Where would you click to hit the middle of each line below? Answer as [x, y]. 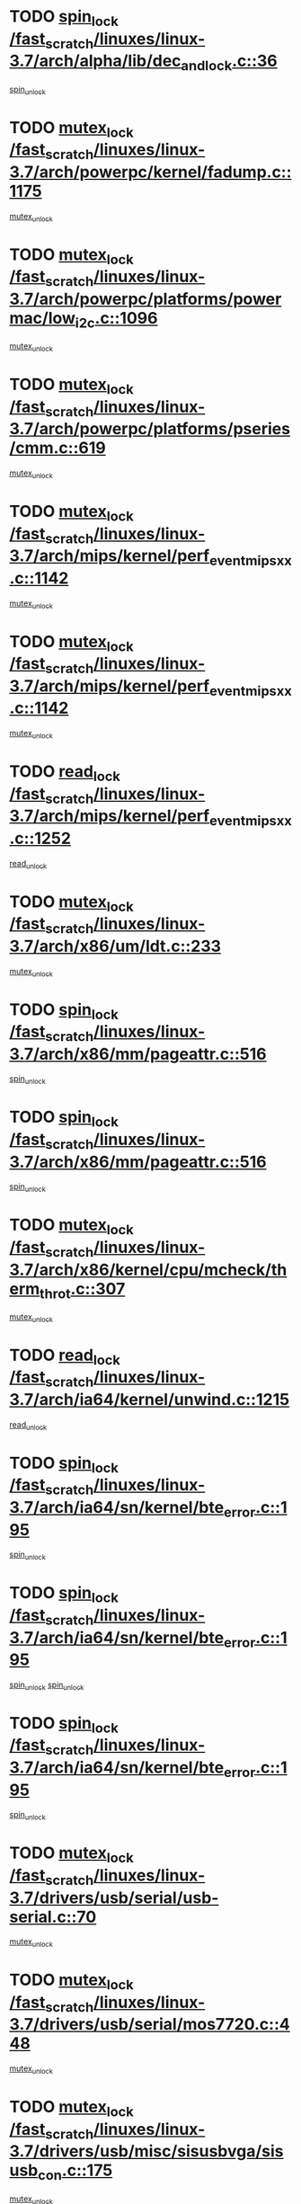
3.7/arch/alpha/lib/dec [95, 61]
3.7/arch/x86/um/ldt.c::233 [115, 946]
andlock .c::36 [230, 62]
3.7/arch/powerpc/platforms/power [146, 299]
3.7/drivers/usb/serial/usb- [114, 1897]
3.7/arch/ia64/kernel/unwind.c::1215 [150, 1400]
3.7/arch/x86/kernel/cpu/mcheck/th [148, 1270]
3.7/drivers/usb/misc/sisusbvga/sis [147, 2151]
